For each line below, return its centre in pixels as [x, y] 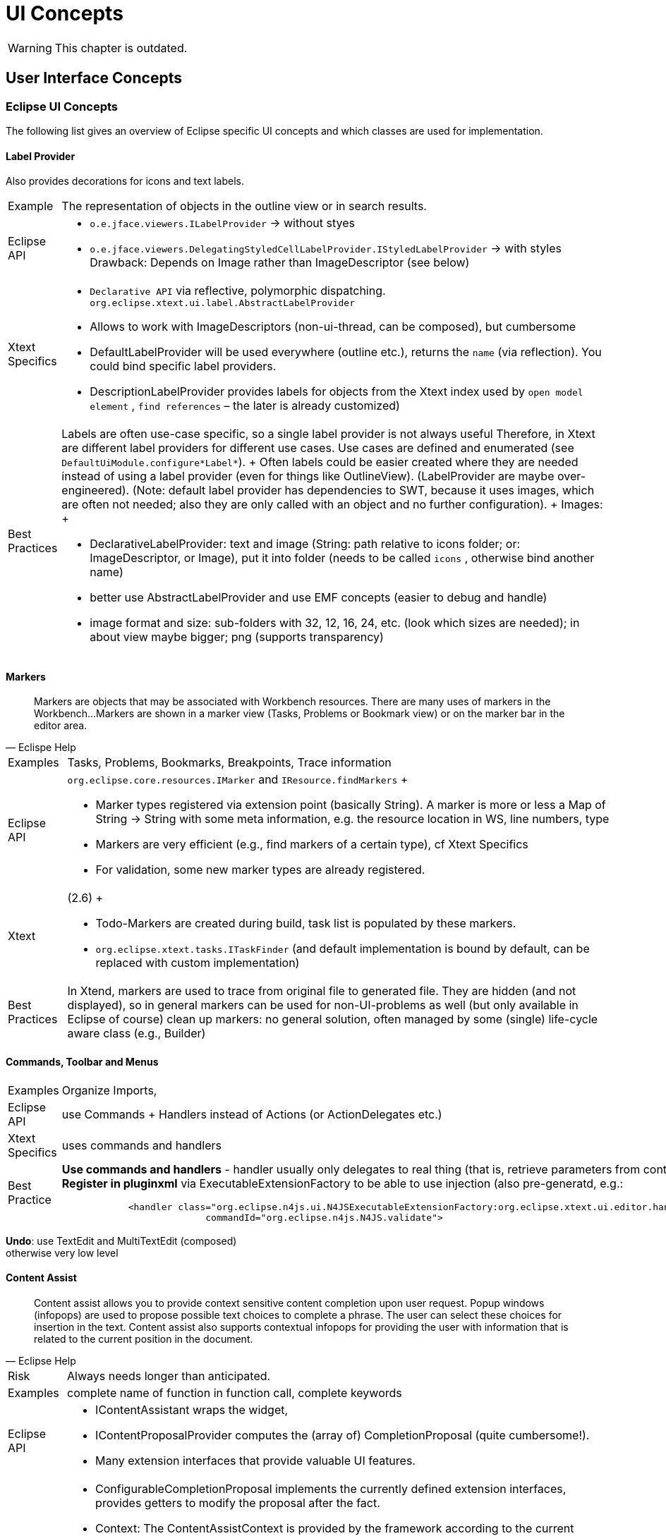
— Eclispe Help [41, 748]
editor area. [61, 726]
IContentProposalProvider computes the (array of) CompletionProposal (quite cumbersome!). [343, 1435]
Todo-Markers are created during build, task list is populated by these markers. [306, 924]
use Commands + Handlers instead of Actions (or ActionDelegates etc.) [252, 1114]
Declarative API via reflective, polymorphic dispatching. [238, 291]
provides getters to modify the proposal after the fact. [238, 1503]
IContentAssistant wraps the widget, [192, 1409]
